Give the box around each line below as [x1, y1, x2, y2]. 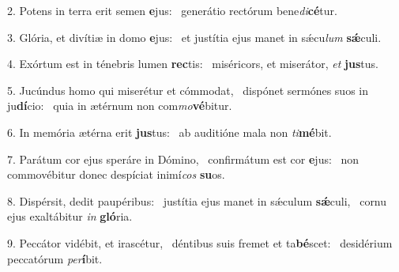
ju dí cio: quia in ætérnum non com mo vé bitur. [7, 97, 232, 114]
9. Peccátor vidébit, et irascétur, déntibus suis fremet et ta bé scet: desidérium [7, 234, 393, 251]
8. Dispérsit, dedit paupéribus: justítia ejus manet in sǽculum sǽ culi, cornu [7, 192, 387, 209]
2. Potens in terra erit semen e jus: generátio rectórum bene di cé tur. [7, 2, 337, 18]
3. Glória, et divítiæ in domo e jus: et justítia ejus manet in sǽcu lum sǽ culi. [7, 28, 382, 45]
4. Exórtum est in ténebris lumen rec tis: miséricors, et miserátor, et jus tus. [7, 55, 378, 72]
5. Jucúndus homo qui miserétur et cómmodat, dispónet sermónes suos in [7, 81, 369, 98]
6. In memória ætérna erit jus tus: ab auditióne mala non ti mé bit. [7, 123, 332, 140]
